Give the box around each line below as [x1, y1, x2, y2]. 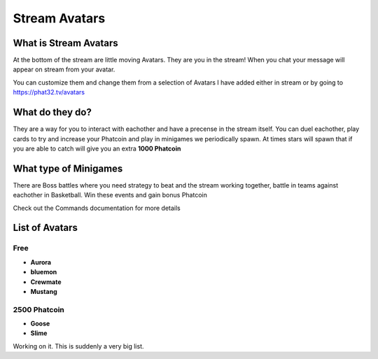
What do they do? [13, 106, 92, 118]
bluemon [30, 268, 57, 276]
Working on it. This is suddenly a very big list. [13, 342, 144, 350]
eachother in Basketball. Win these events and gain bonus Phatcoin [13, 191, 208, 199]
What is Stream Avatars [13, 37, 118, 49]
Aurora [30, 258, 52, 266]
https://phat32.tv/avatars [13, 88, 85, 97]
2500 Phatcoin [13, 304, 64, 314]
